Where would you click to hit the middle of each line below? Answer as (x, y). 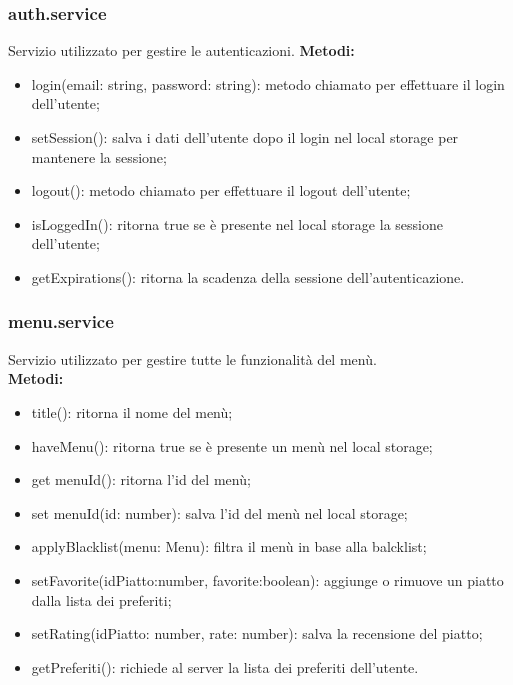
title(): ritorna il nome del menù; (132, 411)
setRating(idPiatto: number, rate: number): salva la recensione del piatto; (257, 633)
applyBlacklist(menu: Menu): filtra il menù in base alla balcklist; (229, 546)
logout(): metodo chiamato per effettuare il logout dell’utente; (221, 190)
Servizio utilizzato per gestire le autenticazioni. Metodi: (181, 50)
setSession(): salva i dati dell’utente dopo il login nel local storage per (245, 137)
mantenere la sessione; (99, 156)
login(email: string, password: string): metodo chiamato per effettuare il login (268, 83)
